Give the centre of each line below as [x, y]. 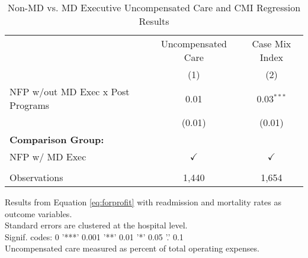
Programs [30, 105]
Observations [36, 177]
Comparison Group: [57, 139]
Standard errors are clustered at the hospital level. [96, 225]
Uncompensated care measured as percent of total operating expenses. [132, 248]
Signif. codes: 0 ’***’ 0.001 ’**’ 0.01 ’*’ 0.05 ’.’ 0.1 [94, 236]
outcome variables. [38, 213]
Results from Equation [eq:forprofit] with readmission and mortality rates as [143, 202]
